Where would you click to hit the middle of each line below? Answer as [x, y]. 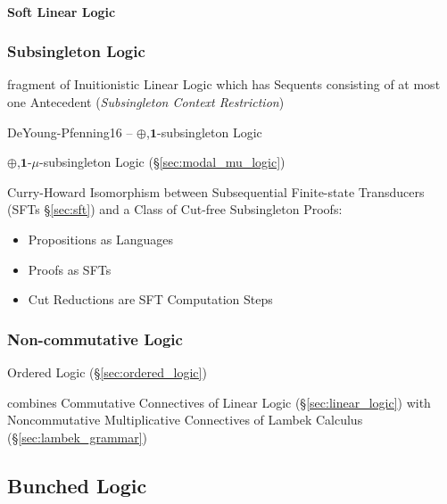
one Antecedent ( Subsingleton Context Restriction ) [146, 102]
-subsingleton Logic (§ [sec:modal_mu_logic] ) [162, 162]
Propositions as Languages [100, 239]
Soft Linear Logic [62, 11]
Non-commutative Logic [95, 339]
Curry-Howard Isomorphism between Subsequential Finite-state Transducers [216, 191]
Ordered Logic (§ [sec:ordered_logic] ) [107, 372]
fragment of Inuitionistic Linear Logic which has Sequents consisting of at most [224, 84]
